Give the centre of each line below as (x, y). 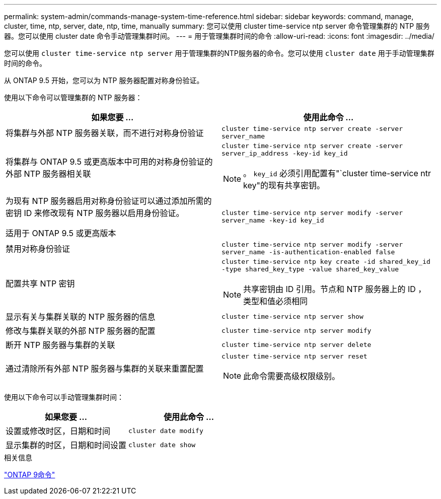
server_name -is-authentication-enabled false (308, 252)
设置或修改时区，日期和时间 (58, 431)
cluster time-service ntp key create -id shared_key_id (326, 262)
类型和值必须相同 (276, 301)
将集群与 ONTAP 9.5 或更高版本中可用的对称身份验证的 (109, 162)
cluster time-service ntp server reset (295, 356)
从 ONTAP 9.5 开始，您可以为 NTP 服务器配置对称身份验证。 (104, 80)
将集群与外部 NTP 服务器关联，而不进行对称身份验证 (105, 133)
